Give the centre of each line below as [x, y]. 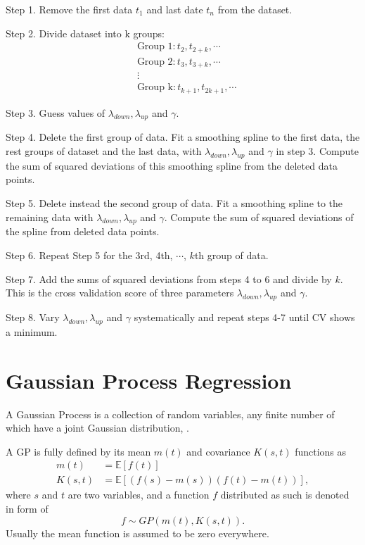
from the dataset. [255, 9]
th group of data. [231, 255]
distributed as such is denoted [285, 495]
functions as [321, 451]
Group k [155, 88]
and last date [175, 9]
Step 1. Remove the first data [69, 9]
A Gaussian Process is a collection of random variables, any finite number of [170, 414]
